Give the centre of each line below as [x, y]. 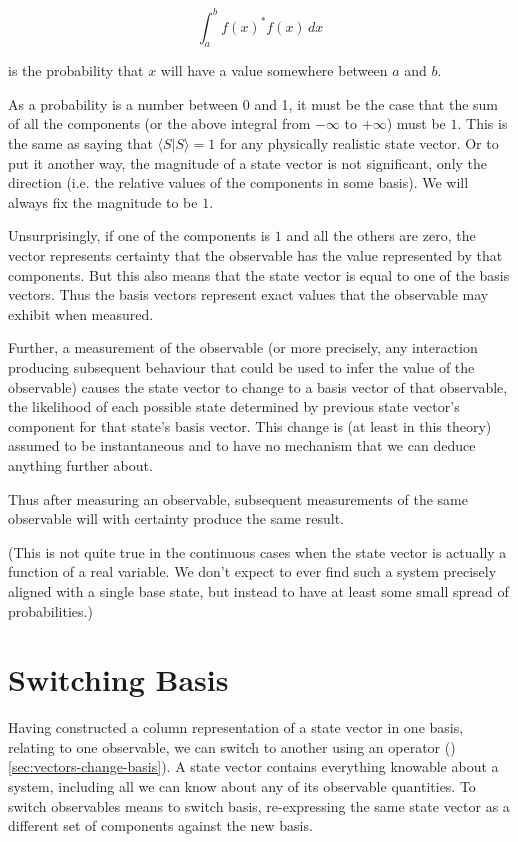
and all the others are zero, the [381, 235]
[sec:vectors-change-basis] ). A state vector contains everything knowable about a [253, 766]
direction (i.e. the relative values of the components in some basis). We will [238, 182]
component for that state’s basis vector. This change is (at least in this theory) [250, 425]
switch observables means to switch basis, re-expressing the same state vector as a [259, 805]
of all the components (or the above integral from [159, 123]
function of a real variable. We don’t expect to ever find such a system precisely [252, 571]
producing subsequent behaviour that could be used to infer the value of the [241, 367]
